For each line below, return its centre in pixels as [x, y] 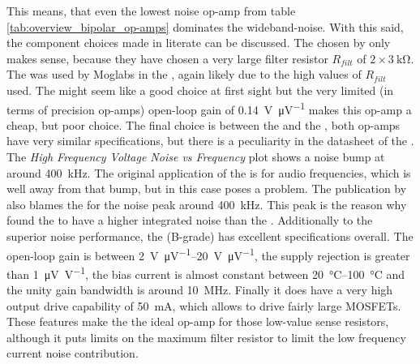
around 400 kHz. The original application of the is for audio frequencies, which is [209, 172]
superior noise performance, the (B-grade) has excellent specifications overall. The [210, 236]
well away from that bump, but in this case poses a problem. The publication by [207, 188]
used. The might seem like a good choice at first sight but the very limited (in [200, 90]
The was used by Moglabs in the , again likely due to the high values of [184, 74]
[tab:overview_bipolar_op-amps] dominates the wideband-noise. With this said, [205, 26]
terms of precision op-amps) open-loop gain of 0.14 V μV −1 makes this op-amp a [209, 108]
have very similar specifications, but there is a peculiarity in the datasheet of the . [210, 141]
